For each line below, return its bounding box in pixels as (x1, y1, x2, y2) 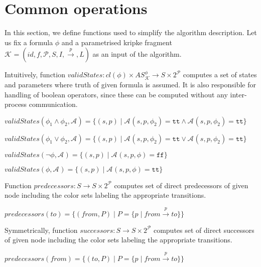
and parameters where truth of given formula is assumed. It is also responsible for (5, 79, 256, 89)
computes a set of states (183, 69, 257, 80)
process (5, 99, 27, 109)
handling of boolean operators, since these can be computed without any (5, 89, 228, 99)
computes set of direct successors (153, 224, 254, 235)
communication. (29, 99, 78, 109)
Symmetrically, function (5, 224, 78, 235)
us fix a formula (5, 37, 53, 47)
